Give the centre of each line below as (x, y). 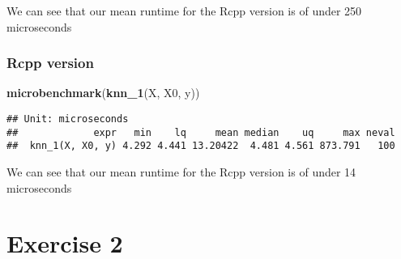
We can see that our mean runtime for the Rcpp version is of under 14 (181, 171)
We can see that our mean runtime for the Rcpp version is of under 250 (184, 11)
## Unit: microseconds (68, 119)
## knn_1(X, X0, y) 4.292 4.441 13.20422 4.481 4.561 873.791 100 (201, 146)
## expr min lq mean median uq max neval (201, 132)
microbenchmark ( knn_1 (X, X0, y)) (103, 93)
